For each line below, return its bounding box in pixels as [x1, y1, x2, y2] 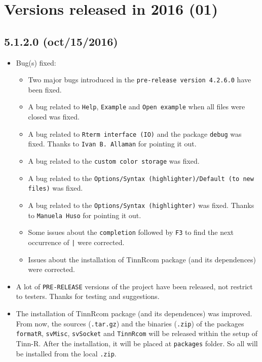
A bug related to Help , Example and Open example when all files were [28, 101, 245, 112]
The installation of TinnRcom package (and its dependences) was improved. [16, 308, 252, 319]
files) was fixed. [28, 183, 83, 193]
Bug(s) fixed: [16, 57, 56, 68]
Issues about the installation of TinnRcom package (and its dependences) [28, 254, 256, 264]
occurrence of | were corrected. [28, 236, 125, 247]
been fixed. [28, 84, 62, 95]
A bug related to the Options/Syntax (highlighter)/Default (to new [28, 172, 254, 183]
